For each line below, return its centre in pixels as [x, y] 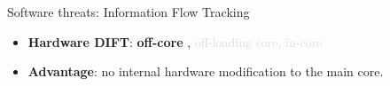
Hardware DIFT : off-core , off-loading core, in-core [175, 41]
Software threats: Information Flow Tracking [129, 12]
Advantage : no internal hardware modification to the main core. [206, 71]
